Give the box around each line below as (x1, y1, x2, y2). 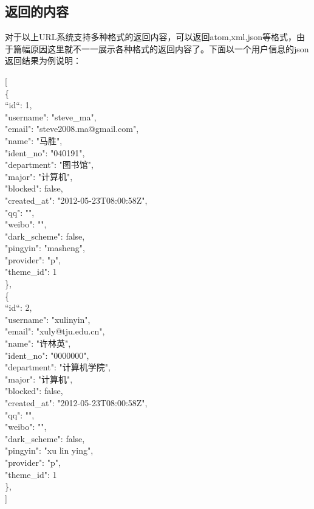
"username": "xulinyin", (5, 313, 90, 325)
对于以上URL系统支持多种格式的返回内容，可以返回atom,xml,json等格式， (5, 30, 296, 43)
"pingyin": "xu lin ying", (5, 444, 94, 457)
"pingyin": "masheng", (5, 241, 85, 254)
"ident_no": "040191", (5, 146, 85, 159)
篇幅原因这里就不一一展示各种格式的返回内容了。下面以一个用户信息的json (13, 42, 309, 55)
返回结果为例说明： (5, 54, 81, 67)
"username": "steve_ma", (5, 110, 97, 123)
